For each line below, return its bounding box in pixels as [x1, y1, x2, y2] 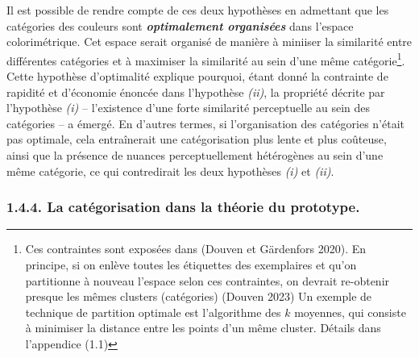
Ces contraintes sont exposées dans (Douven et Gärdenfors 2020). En [25, 240, 367, 257]
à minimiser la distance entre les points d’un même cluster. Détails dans [25, 319, 381, 336]
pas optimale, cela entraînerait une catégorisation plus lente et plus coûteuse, [6, 131, 387, 148]
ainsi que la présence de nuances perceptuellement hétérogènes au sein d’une [6, 147, 384, 163]
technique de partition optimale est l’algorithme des [25, 303, 281, 320]
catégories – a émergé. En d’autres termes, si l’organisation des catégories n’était [6, 114, 405, 131]
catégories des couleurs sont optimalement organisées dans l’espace [6, 17, 354, 34]
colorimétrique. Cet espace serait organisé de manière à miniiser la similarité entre [6, 33, 413, 50]
